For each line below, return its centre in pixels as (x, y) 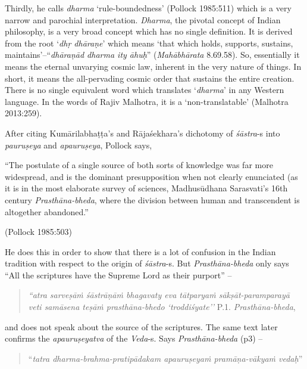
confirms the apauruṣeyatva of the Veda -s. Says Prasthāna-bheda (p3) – (134, 338)
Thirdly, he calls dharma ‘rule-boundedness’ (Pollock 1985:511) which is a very (148, 8)
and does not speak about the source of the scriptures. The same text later (141, 326)
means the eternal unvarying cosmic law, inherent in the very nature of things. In (153, 66)
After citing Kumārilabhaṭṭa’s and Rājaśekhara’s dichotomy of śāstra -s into (142, 133)
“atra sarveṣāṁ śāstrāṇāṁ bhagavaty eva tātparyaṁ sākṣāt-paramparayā (159, 295)
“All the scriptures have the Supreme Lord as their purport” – (118, 275)
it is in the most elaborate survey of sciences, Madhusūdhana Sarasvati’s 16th (146, 188)
